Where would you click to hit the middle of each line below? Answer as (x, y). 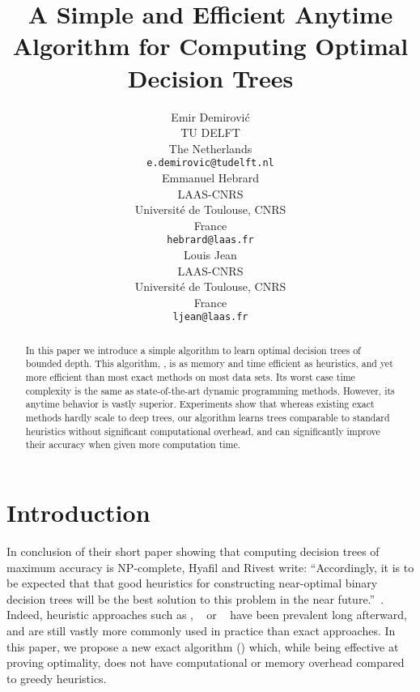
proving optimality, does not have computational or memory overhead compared (206, 662)
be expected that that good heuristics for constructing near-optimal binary (192, 583)
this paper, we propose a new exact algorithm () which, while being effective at (203, 646)
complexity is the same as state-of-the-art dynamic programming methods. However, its (210, 390)
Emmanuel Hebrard (210, 177)
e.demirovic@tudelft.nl (210, 163)
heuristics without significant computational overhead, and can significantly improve (203, 431)
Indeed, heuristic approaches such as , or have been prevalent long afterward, (207, 615)
